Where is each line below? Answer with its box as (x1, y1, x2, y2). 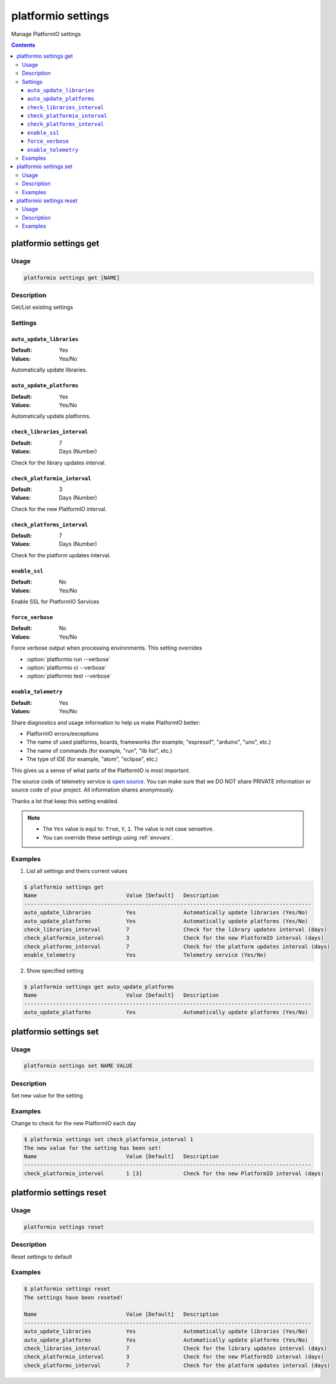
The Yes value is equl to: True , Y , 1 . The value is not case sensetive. (42, 826, 214, 833)
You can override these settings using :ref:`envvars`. (42, 833, 174, 841)
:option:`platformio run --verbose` (26, 656, 111, 663)
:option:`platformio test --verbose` (26, 673, 112, 680)
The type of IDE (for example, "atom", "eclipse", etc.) (26, 756, 158, 763)
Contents (11, 41, 36, 49)
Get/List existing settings (11, 304, 73, 311)
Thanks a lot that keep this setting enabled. (11, 797, 119, 804)
